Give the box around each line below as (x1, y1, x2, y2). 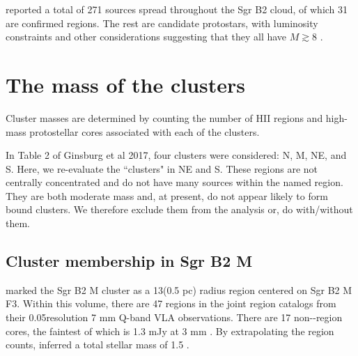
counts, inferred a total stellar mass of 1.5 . (6, 337, 189, 352)
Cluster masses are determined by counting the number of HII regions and (6, 110, 323, 125)
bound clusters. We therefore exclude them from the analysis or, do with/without (6, 202, 353, 217)
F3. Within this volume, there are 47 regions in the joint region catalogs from (6, 296, 336, 311)
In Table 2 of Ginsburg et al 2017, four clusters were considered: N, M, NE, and (6, 148, 347, 162)
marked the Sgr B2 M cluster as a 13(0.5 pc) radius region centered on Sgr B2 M (6, 282, 352, 297)
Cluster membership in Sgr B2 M (6, 250, 253, 272)
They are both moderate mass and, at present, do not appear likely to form (6, 188, 328, 203)
